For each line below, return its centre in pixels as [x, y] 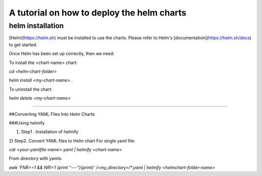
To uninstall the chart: [31, 89]
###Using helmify [27, 123]
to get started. [23, 45]
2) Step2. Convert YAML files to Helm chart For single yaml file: [72, 141]
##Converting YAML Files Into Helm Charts [52, 114]
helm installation [36, 26]
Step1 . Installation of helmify [50, 132]
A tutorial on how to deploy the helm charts [98, 13]
